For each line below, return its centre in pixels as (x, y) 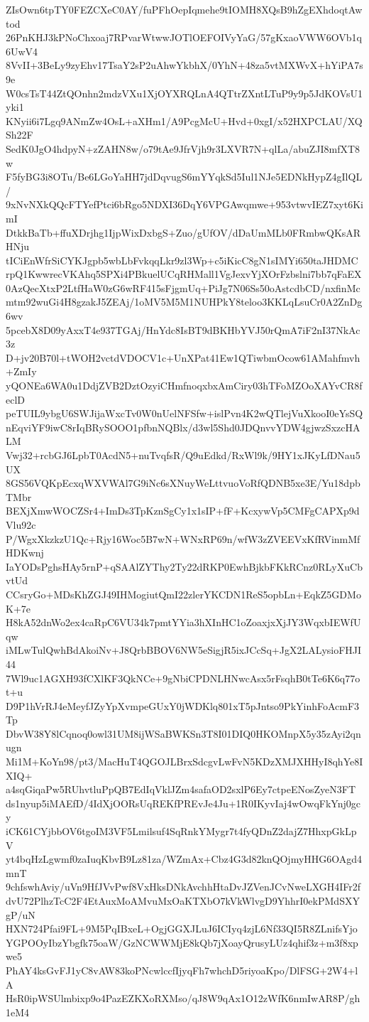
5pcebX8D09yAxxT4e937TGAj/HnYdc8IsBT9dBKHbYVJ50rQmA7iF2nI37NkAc (183, 329)
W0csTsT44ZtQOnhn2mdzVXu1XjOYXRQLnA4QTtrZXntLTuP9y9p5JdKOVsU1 (184, 93)
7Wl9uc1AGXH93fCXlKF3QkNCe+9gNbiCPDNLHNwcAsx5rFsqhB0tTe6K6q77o (183, 678)
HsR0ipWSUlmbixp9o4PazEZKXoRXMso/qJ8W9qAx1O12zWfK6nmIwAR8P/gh (183, 998)
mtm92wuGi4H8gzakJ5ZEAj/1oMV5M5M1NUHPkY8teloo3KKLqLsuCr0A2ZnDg (184, 302)
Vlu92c (21, 524)
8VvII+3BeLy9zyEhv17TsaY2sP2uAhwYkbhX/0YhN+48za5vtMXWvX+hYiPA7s (184, 65)
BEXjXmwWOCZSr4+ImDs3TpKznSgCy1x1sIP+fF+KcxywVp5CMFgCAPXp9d (183, 511)
